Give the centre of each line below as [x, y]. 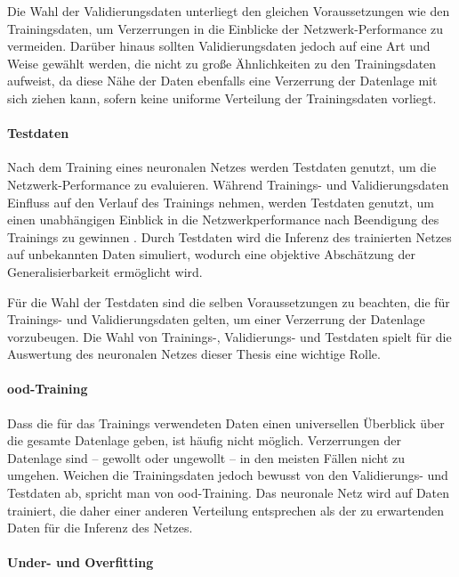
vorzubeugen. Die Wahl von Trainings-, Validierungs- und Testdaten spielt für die [229, 336]
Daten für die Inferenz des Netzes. [100, 528]
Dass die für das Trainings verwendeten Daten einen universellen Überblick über [226, 423]
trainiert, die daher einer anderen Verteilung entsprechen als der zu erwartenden [225, 510]
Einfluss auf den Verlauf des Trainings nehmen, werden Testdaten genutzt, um [221, 202]
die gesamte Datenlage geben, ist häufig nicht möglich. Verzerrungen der [205, 440]
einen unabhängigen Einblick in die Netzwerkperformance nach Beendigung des [223, 219]
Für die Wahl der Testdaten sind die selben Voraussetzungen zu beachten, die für [229, 301]
